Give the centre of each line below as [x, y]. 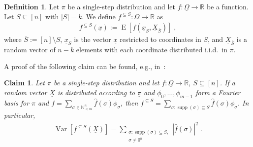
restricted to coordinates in [160, 39]
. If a [227, 83]
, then [129, 102]
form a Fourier [218, 92]
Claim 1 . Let [24, 83]
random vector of [30, 50]
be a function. [227, 6]
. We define [99, 16]
